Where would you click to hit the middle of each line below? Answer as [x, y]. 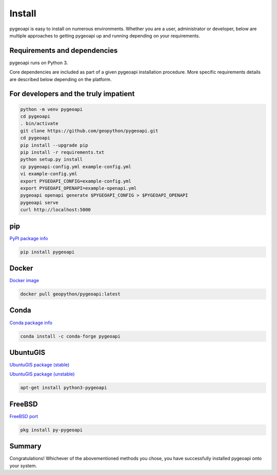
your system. [23, 466]
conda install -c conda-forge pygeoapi [70, 336]
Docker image [24, 281]
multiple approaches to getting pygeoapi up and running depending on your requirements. [105, 35]
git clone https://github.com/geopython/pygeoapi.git [89, 131]
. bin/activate [39, 124]
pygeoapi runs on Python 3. [39, 63]
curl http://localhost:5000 [55, 210]
